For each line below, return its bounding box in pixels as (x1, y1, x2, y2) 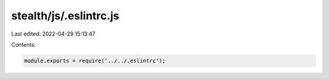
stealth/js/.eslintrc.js (11, 9, 119, 22)
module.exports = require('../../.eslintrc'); (24, 57, 166, 64)
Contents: (11, 41, 36, 48)
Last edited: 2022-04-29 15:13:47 (11, 30, 96, 37)
